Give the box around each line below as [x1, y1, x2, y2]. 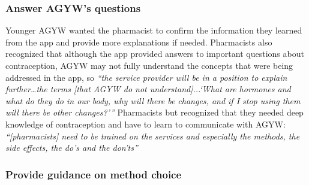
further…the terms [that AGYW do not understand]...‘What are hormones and [5, 83, 291, 95]
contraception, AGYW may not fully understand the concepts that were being [5, 59, 293, 71]
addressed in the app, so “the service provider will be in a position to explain [5, 71, 287, 83]
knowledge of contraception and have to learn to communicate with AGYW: [5, 117, 286, 130]
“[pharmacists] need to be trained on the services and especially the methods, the [5, 129, 300, 142]
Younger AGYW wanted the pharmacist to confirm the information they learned [5, 24, 302, 37]
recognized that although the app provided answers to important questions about [5, 47, 304, 60]
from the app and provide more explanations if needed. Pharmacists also [5, 35, 272, 48]
